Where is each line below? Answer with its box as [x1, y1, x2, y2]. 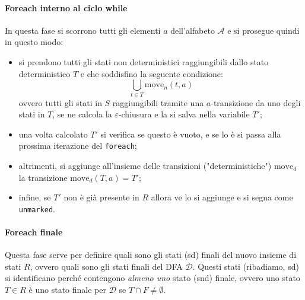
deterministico [18, 67, 71, 79]
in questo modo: [5, 36, 63, 48]
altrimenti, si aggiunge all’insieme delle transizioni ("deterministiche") [18, 159, 272, 171]
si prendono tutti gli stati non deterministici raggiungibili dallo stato [18, 55, 269, 68]
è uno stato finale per [28, 283, 106, 295]
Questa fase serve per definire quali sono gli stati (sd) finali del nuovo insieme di [5, 248, 297, 261]
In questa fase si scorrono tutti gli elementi [5, 24, 161, 36]
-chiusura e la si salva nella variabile [118, 108, 250, 120]
